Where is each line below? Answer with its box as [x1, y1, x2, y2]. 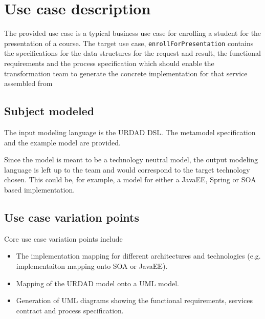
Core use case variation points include [4, 233, 123, 244]
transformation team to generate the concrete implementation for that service [4, 68, 248, 78]
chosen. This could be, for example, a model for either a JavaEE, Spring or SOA [4, 174, 256, 185]
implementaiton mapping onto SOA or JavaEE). [16, 260, 168, 271]
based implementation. [4, 184, 75, 195]
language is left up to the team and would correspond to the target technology [4, 164, 250, 175]
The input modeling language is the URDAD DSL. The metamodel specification [4, 126, 256, 137]
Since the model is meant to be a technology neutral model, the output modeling [4, 154, 258, 165]
